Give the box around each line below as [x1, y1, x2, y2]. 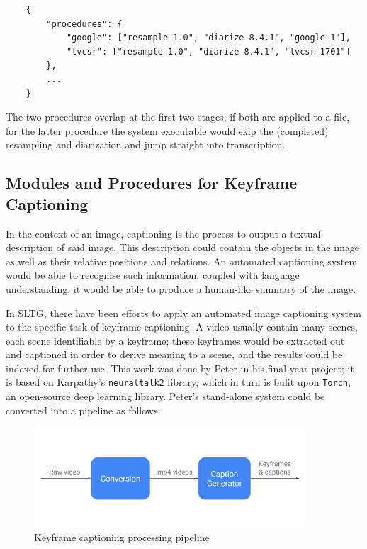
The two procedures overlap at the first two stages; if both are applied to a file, [6, 109, 350, 124]
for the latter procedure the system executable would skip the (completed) [6, 123, 329, 138]
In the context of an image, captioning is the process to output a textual [6, 226, 321, 240]
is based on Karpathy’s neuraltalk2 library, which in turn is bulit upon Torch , [6, 375, 351, 389]
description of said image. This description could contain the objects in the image [6, 240, 360, 255]
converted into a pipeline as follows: [6, 402, 161, 417]
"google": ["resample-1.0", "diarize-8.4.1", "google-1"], [66, 33, 351, 43]
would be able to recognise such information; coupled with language [6, 267, 300, 282]
